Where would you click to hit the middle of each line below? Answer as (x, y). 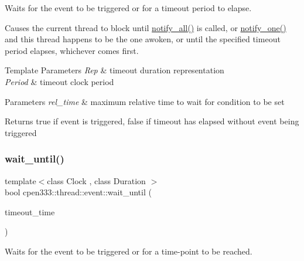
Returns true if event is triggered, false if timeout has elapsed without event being (152, 121)
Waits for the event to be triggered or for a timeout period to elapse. (128, 8)
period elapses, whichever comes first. (72, 50)
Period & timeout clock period (59, 81)
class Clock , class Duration (96, 180)
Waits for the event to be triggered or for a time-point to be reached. (129, 251)
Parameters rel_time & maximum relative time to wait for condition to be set (145, 101)
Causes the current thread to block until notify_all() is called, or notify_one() (146, 27)
